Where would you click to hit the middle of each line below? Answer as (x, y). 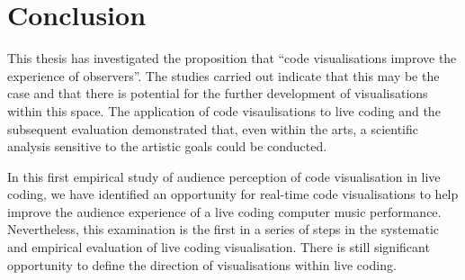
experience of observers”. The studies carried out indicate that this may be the (224, 75)
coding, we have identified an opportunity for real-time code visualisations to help (233, 194)
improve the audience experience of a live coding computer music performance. (224, 211)
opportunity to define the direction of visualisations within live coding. (202, 264)
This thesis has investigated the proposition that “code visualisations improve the (232, 58)
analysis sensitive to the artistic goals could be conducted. (167, 146)
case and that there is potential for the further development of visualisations (218, 93)
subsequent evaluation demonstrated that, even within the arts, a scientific (213, 128)
